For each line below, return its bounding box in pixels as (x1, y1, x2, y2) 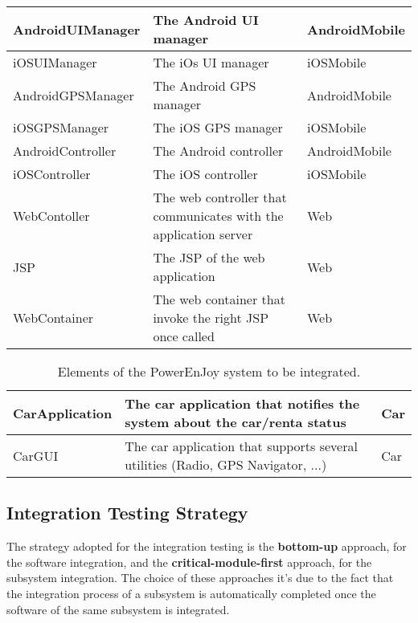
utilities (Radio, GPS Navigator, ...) (125, 455, 327, 474)
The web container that (153, 290, 285, 308)
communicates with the (153, 206, 284, 225)
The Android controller (153, 141, 284, 160)
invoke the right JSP (153, 308, 269, 327)
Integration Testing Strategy (6, 500, 248, 525)
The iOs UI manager (153, 53, 269, 71)
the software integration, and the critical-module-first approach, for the (6, 553, 372, 570)
